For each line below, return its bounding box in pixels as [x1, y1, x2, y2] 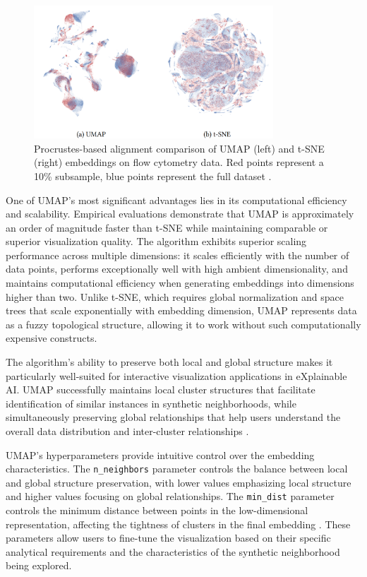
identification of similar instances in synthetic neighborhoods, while [6, 395, 296, 410]
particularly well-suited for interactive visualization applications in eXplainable [6, 368, 347, 383]
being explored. [6, 558, 72, 573]
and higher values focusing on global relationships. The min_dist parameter [6, 489, 335, 504]
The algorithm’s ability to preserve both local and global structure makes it [6, 355, 333, 369]
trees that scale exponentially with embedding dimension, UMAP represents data [6, 303, 357, 318]
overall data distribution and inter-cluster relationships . [6, 424, 249, 439]
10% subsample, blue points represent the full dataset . [34, 168, 272, 183]
